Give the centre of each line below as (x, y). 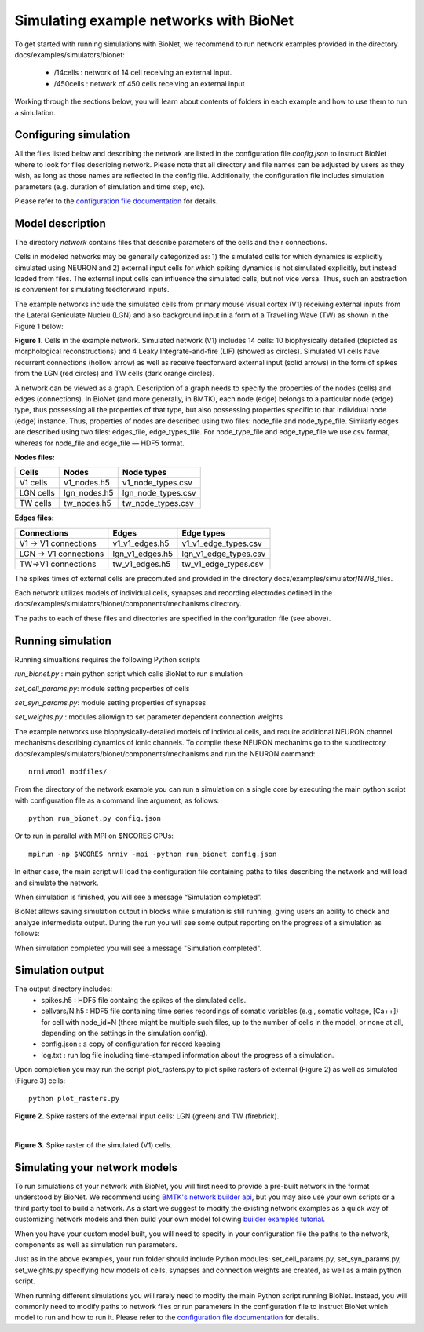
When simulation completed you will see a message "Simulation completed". (138, 948)
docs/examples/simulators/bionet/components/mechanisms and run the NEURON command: (165, 753)
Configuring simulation (72, 135)
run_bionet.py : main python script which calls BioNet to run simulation (129, 674)
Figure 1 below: (39, 326)
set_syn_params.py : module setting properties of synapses (110, 702)
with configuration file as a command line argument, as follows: (117, 800)
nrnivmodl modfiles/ (68, 771)
